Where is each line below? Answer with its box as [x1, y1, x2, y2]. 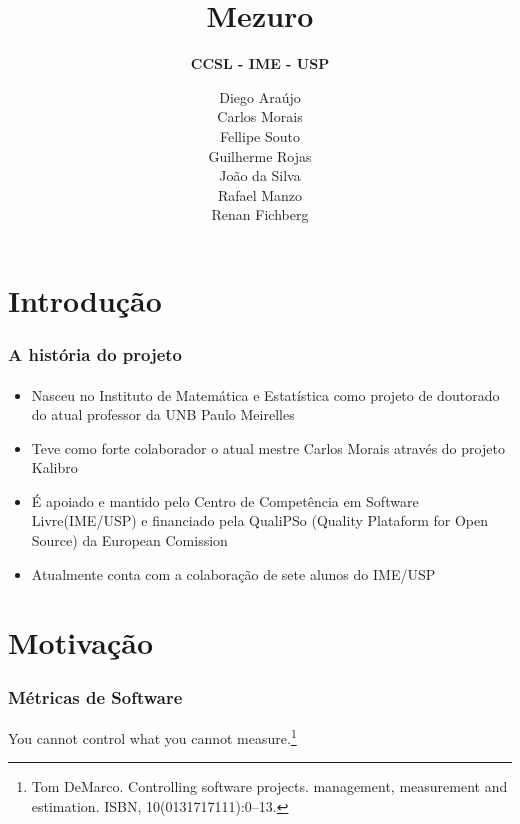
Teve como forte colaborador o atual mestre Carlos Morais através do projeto [31, 437, 505, 458]
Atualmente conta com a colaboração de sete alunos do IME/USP [31, 563, 436, 584]
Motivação [8, 622, 154, 663]
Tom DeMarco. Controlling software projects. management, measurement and [31, 776, 508, 797]
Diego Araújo [219, 86, 301, 107]
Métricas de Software [8, 684, 183, 709]
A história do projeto [8, 341, 183, 366]
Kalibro [31, 457, 78, 478]
